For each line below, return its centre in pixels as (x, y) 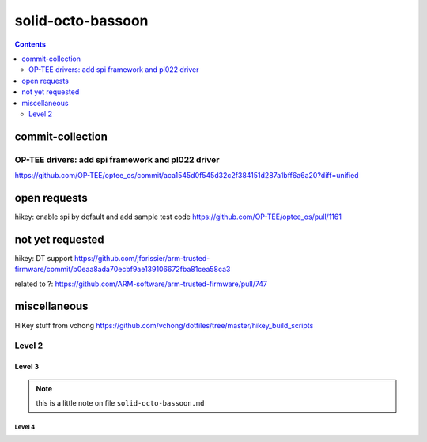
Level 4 (25, 427)
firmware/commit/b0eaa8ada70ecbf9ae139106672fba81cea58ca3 (123, 270)
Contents (30, 44)
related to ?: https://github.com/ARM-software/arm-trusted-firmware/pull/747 (141, 284)
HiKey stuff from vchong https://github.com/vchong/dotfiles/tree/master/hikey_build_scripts (164, 325)
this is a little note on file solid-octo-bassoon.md (120, 402)
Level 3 (27, 367)
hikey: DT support (43, 258)
